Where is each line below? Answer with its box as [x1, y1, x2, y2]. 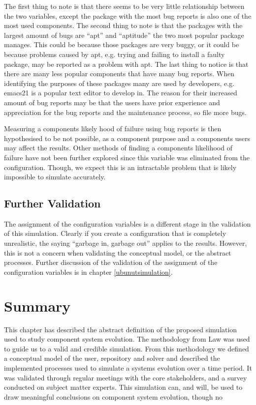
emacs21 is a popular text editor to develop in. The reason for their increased [4, 87, 237, 98]
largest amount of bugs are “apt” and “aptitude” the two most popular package [4, 29, 244, 40]
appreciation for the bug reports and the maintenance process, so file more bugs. [4, 107, 247, 117]
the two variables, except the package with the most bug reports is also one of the [4, 10, 252, 21]
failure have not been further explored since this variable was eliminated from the [4, 152, 250, 162]
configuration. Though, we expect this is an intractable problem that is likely [4, 162, 237, 172]
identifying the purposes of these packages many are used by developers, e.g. [4, 78, 235, 88]
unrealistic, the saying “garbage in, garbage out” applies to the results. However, [4, 238, 247, 248]
